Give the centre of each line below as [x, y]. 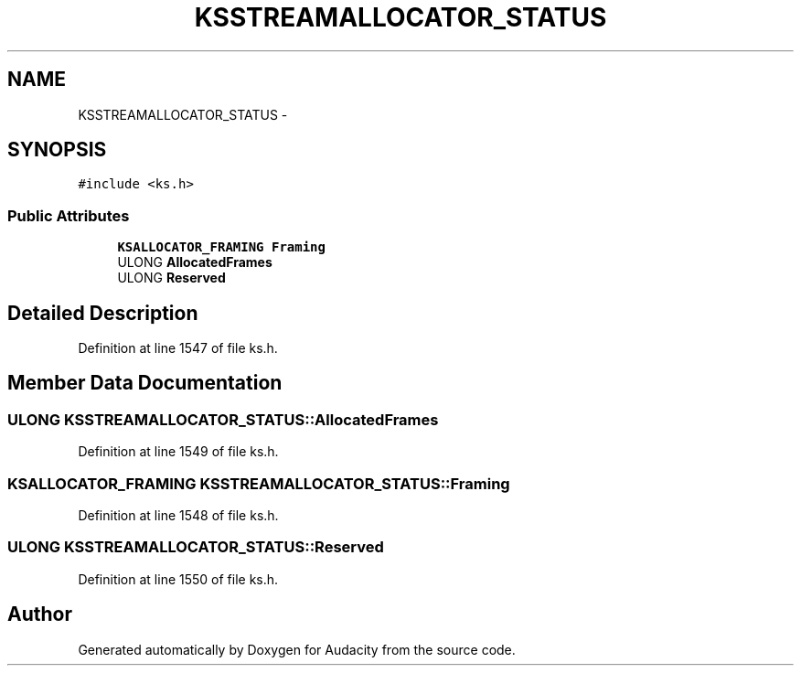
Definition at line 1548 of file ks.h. [178, 515]
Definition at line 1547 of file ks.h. [178, 348]
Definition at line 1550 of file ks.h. [178, 579]
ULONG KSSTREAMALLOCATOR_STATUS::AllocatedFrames [223, 419]
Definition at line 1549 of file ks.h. [178, 452]
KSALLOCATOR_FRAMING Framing [221, 247]
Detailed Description [103, 313]
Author [40, 614]
